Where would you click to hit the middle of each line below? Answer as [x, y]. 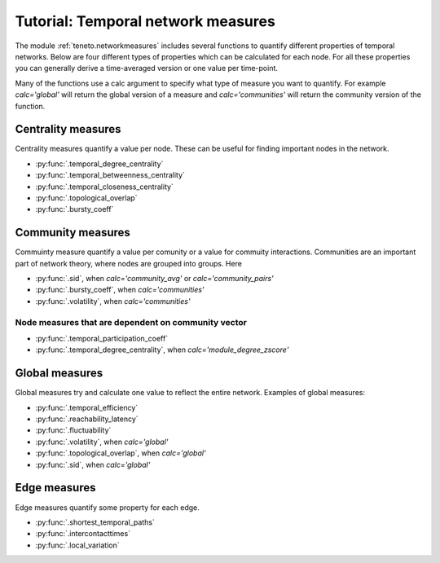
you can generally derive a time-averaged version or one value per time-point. [147, 68]
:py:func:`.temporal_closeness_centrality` [105, 187]
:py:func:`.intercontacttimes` [83, 534]
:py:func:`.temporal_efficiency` [87, 407]
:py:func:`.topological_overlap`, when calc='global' [121, 453]
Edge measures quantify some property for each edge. [107, 507]
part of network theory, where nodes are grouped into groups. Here [128, 263]
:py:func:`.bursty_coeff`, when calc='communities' [120, 290]
